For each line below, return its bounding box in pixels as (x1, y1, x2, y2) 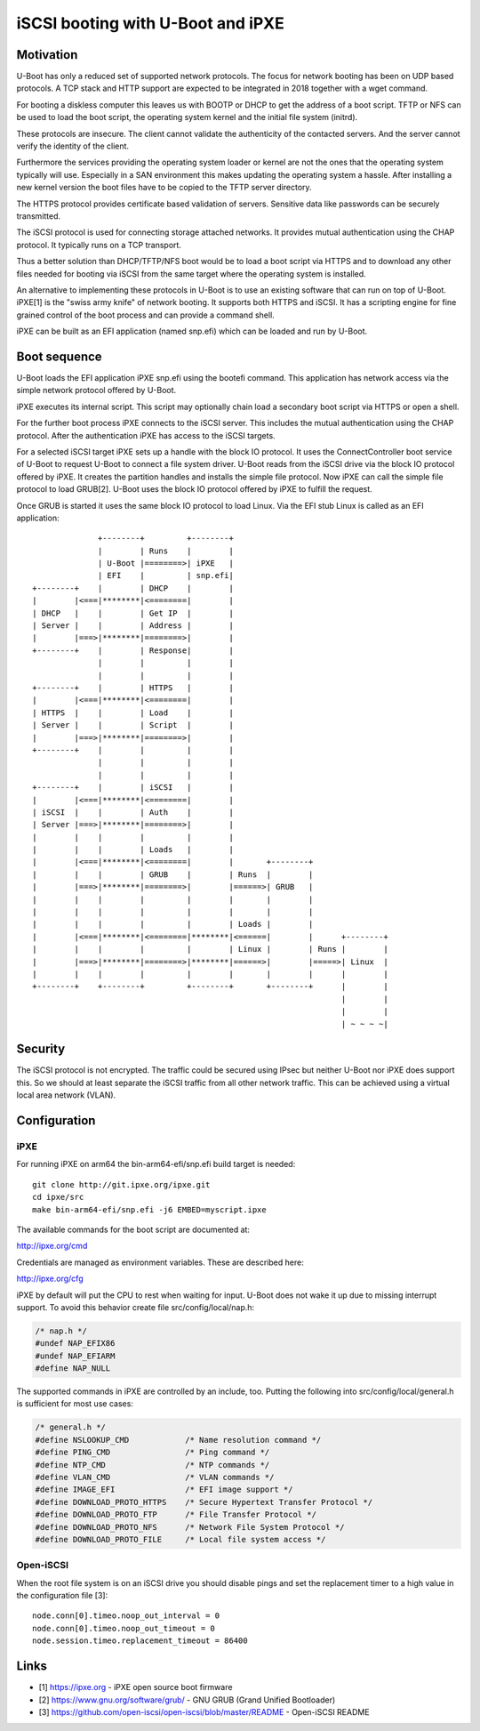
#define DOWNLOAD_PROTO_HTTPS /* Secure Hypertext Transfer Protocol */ (35, 1497, 373, 1507)
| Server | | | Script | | (32, 721, 235, 730)
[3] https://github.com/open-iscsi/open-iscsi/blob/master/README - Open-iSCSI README (38, 1706, 370, 1717)
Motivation (16, 47, 78, 62)
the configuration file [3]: (16, 1590, 108, 1601)
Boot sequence (16, 349, 102, 364)
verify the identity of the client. (16, 141, 129, 151)
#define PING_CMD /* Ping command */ (35, 1447, 270, 1458)
